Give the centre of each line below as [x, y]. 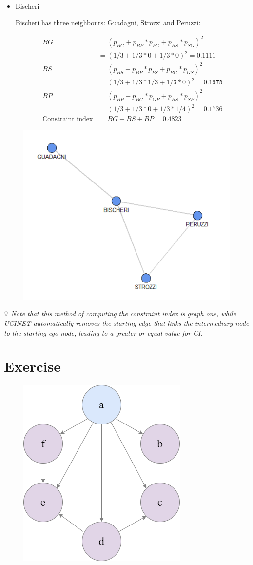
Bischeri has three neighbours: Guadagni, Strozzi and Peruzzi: [108, 22]
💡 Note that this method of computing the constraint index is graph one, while [120, 313]
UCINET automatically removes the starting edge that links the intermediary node [126, 323]
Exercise [32, 366]
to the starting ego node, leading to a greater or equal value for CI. [103, 333]
